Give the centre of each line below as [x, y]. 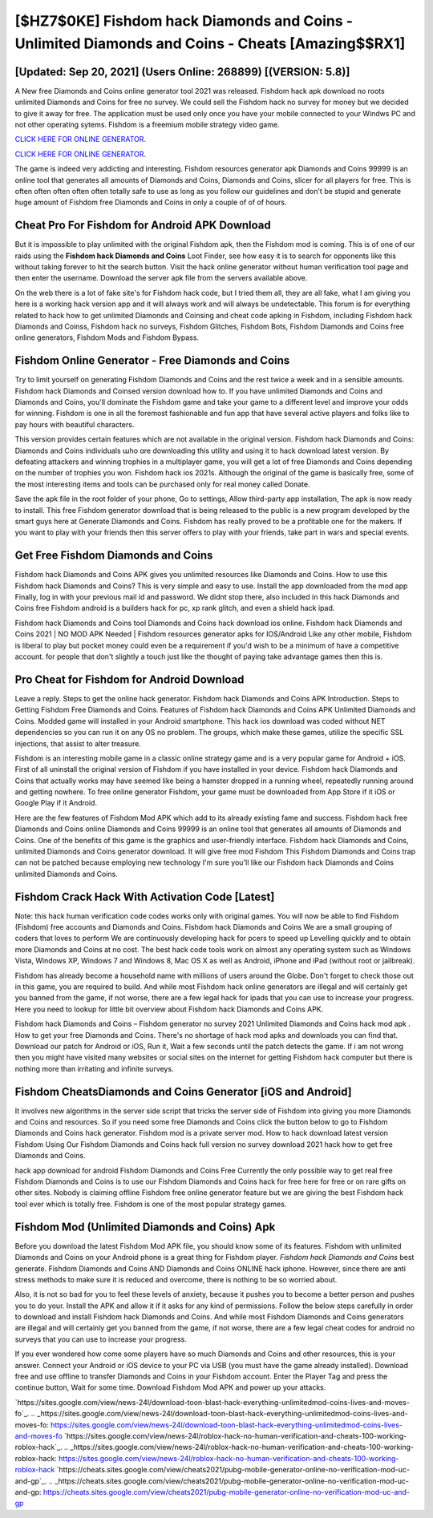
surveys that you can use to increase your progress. [101, 1339]
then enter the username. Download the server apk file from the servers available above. [161, 278]
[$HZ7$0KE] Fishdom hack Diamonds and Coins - [184, 21]
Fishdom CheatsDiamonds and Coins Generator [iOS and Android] [183, 1091]
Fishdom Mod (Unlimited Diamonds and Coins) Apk [145, 1227]
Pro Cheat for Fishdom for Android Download [129, 679]
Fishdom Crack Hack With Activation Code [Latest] [145, 896]
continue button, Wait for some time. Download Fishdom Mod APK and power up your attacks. [170, 1387]
